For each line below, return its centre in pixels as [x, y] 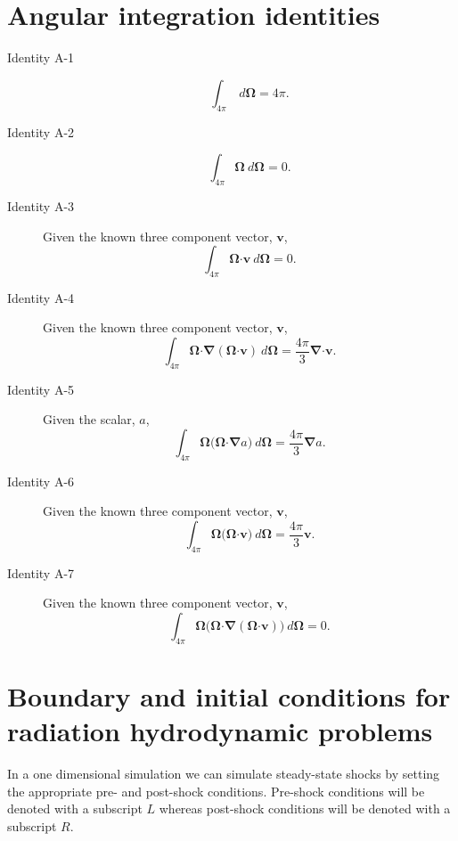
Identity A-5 [41, 389]
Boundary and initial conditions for [229, 696]
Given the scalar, [89, 419]
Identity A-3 [41, 205]
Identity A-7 [41, 572]
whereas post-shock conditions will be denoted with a [305, 808]
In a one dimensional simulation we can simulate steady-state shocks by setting [224, 774]
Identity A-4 [41, 297]
